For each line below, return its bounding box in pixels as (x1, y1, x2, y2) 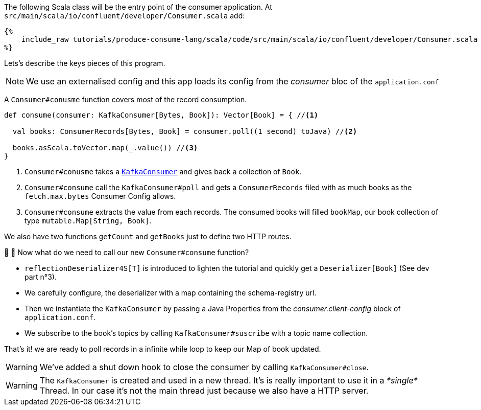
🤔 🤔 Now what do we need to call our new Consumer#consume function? (4, 248, 249, 257)
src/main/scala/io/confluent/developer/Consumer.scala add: (4, 11, 245, 20)
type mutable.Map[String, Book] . (25, 216, 152, 225)
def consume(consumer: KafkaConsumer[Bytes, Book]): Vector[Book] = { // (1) (4, 111, 319, 119)
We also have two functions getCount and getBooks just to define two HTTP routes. (4, 232, 292, 241)
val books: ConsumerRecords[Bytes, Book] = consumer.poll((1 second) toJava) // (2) (12, 127, 357, 135)
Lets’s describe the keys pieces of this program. (4, 59, 165, 67)
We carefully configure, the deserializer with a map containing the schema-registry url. (25, 288, 317, 297)
